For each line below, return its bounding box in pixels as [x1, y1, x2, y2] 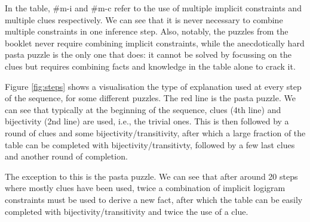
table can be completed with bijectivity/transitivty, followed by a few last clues [5, 138, 295, 151]
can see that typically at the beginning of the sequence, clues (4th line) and [5, 103, 281, 115]
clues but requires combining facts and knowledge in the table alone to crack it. [5, 60, 296, 72]
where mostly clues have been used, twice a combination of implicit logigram [5, 182, 286, 194]
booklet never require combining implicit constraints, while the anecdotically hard [5, 36, 305, 49]
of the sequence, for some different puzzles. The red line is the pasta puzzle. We [5, 92, 296, 104]
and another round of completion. [5, 150, 128, 162]
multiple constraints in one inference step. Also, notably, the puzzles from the [5, 25, 288, 37]
